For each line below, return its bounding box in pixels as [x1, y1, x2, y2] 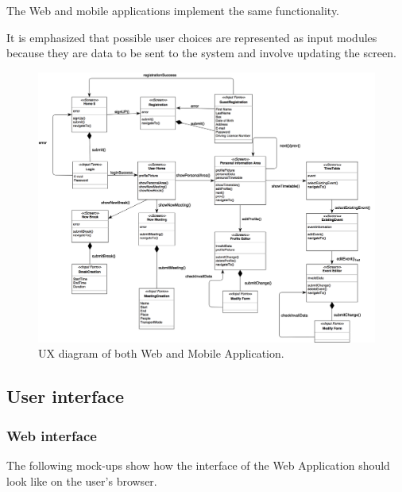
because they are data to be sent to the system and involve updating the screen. [6, 45, 396, 61]
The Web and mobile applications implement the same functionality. [6, 2, 340, 18]
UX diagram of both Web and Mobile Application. [38, 345, 284, 362]
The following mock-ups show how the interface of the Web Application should [6, 456, 390, 473]
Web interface [6, 425, 97, 445]
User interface [6, 384, 124, 409]
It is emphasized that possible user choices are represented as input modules [6, 29, 377, 45]
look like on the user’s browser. [6, 472, 157, 489]
